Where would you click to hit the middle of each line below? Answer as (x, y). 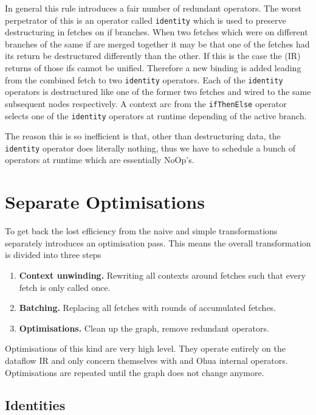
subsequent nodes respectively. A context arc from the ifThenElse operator (146, 103)
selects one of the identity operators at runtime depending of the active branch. (156, 115)
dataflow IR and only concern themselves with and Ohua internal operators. (146, 360)
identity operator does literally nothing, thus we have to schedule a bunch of (150, 148)
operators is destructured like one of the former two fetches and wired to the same (158, 92)
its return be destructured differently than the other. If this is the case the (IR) (153, 56)
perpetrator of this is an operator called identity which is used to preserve (146, 20)
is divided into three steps (53, 255)
